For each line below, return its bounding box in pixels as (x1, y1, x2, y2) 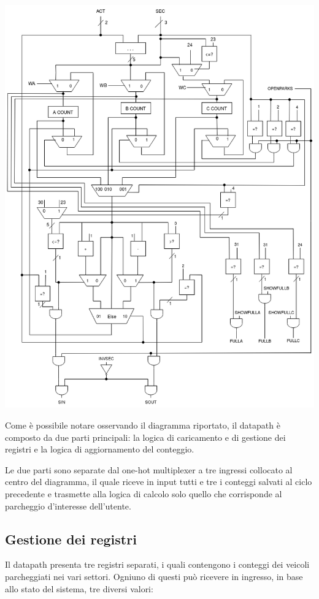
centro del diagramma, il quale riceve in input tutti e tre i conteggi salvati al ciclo (5, 475, 312, 488)
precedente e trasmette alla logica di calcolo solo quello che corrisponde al (5, 487, 282, 500)
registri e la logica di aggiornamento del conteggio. (5, 443, 194, 456)
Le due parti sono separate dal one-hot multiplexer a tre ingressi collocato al (5, 463, 293, 476)
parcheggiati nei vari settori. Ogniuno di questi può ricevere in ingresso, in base (5, 570, 303, 582)
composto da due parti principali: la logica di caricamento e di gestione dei (5, 430, 286, 443)
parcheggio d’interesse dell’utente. (5, 499, 131, 512)
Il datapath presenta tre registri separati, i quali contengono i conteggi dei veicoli (5, 558, 310, 571)
